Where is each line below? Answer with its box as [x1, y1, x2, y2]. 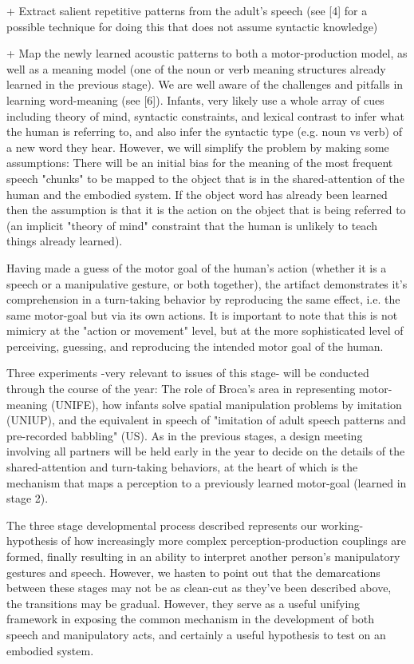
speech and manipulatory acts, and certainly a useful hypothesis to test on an [6, 626, 386, 642]
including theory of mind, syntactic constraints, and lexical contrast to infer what [6, 107, 405, 124]
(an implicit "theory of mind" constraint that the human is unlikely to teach [6, 217, 377, 233]
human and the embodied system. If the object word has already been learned [6, 185, 388, 202]
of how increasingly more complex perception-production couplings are [61, 532, 407, 549]
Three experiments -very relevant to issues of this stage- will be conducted [6, 364, 369, 381]
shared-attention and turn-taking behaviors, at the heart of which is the [6, 459, 358, 475]
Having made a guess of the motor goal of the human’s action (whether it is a [6, 259, 387, 276]
